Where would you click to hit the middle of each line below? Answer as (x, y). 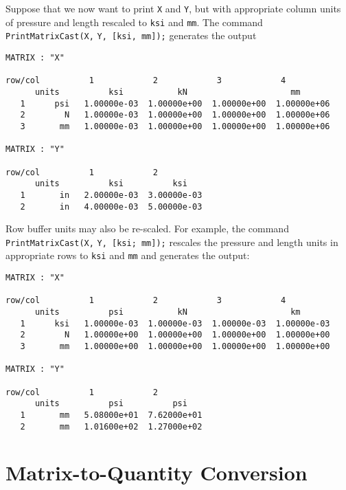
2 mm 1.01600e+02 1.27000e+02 (111, 426)
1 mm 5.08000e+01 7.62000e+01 (111, 415)
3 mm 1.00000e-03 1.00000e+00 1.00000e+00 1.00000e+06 (175, 126)
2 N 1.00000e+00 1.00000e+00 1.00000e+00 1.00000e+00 (175, 335)
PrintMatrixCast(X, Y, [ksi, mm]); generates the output (131, 35)
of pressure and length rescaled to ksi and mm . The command (134, 22)
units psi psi (111, 404)
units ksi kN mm (168, 92)
